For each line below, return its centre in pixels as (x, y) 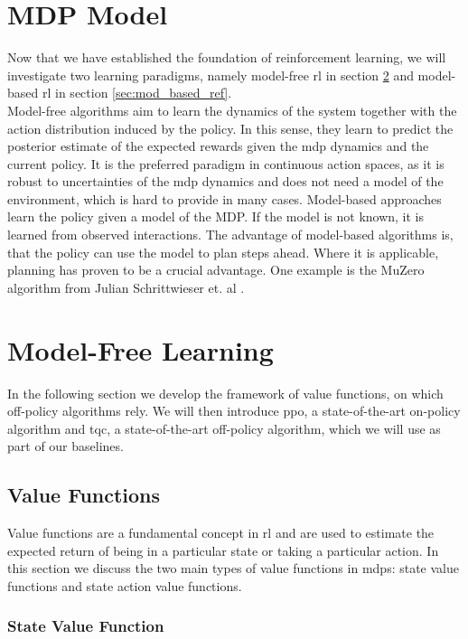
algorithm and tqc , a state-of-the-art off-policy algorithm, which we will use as (224, 428)
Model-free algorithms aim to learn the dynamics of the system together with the (232, 110)
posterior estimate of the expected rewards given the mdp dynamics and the (218, 146)
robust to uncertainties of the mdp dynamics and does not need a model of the (225, 181)
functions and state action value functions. (125, 585)
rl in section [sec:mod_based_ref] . (137, 93)
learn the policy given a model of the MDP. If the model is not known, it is (216, 216)
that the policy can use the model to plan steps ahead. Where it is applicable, (223, 252)
